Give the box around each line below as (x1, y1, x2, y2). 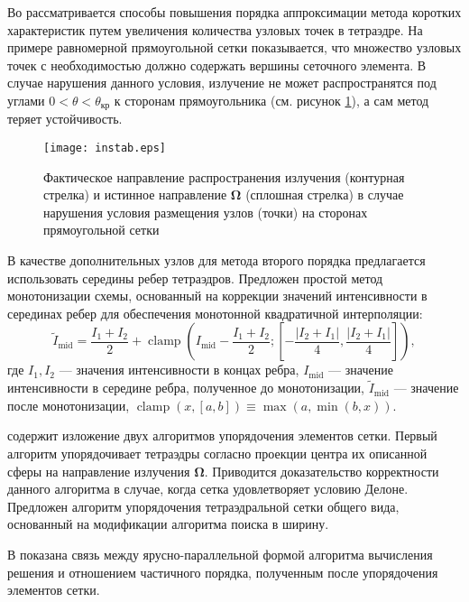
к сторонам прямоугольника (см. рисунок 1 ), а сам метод (114, 90, 429, 109)
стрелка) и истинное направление (43, 185, 227, 204)
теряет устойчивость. (7, 109, 123, 128)
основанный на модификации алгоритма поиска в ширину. (7, 514, 329, 533)
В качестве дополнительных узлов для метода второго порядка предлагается (7, 251, 426, 270)
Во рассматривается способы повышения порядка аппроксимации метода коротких (7, 3, 462, 21)
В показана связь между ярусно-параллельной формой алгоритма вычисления (7, 544, 433, 563)
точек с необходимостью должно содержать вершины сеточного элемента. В (7, 55, 427, 74)
